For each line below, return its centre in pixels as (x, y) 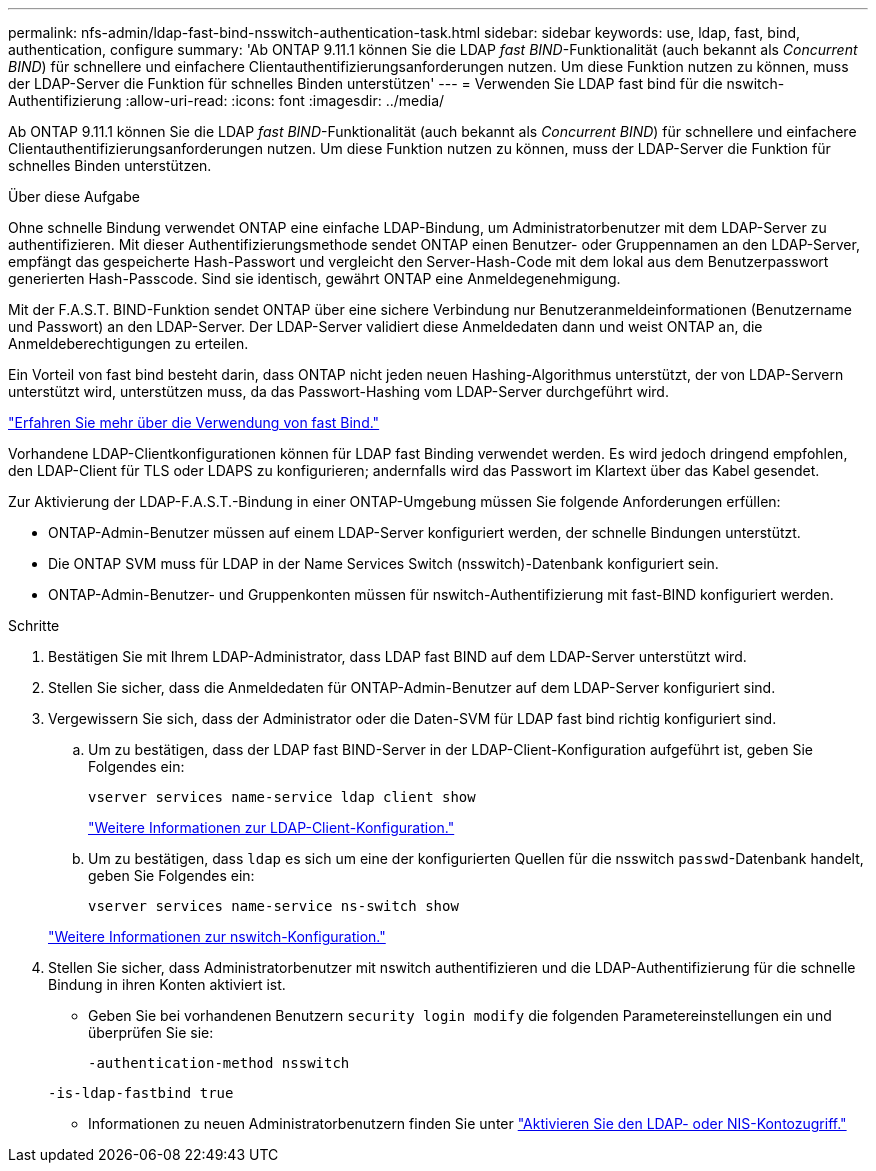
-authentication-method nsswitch (219, 1063)
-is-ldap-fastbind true (141, 1093)
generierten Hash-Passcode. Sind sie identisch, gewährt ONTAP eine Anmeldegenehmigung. (314, 278)
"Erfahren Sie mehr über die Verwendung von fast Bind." (194, 422)
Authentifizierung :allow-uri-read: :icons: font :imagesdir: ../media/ (226, 100)
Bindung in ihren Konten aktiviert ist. (167, 984)
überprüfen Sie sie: (151, 1032)
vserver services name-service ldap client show (282, 797)
